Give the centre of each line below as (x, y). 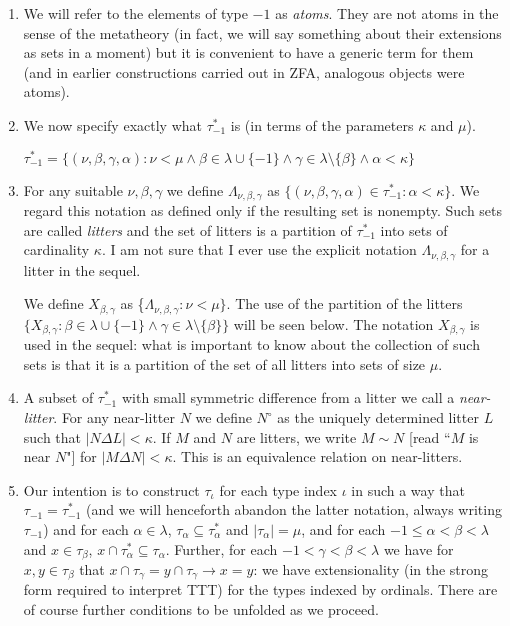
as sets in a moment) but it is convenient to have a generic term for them (248, 52)
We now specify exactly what (112, 124)
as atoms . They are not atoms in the (387, 13)
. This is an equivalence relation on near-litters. (317, 456)
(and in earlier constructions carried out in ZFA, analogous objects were (244, 71)
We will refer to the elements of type (135, 13)
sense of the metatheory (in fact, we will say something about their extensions (262, 32)
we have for (418, 548)
